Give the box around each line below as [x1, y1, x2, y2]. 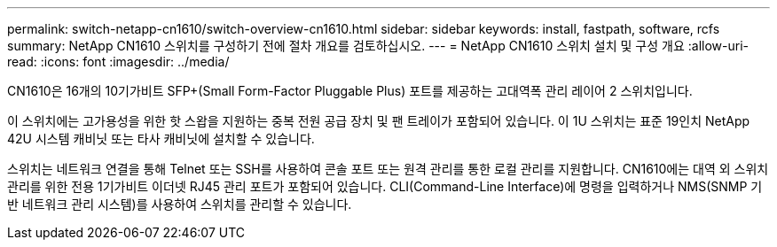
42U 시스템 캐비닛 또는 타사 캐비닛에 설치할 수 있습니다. [7, 131, 315, 146]
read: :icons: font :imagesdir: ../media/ [7, 54, 230, 69]
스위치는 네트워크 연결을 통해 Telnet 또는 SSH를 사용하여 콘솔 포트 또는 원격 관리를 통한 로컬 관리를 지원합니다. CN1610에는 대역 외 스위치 [7, 161, 769, 176]
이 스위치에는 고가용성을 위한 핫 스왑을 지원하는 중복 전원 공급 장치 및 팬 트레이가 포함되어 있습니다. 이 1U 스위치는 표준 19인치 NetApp [7, 113, 750, 128]
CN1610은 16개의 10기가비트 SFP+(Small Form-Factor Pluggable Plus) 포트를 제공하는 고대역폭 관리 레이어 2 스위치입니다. [7, 83, 693, 98]
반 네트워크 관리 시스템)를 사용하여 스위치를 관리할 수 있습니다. [7, 197, 352, 212]
